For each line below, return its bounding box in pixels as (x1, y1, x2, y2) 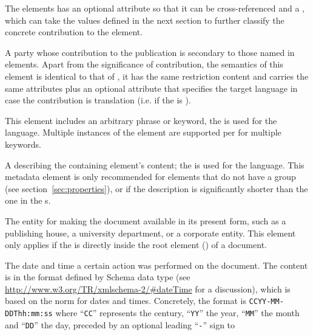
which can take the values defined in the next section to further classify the (5, 13, 284, 26)
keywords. (5, 137, 42, 150)
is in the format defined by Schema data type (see (5, 271, 190, 283)
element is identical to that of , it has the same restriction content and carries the (5, 69, 309, 82)
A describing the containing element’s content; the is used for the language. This (5, 158, 305, 171)
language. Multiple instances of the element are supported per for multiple (5, 126, 281, 139)
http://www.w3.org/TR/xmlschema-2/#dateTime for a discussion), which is (5, 282, 291, 295)
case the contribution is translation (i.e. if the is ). (5, 94, 191, 106)
